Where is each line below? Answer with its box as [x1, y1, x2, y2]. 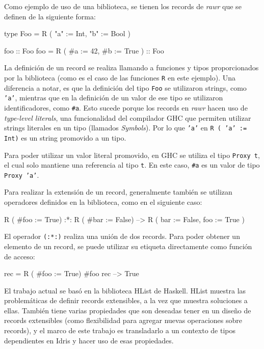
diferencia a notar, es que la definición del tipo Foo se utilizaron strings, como [4, 82, 247, 93]
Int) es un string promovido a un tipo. [4, 132, 126, 143]
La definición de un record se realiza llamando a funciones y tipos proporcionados [4, 62, 259, 73]
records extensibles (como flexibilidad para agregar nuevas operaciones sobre [4, 315, 242, 326]
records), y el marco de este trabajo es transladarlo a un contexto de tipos [4, 325, 236, 336]
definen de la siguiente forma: [4, 11, 96, 21]
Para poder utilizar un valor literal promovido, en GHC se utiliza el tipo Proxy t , [4, 149, 260, 160]
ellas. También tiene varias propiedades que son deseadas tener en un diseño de [4, 305, 251, 315]
